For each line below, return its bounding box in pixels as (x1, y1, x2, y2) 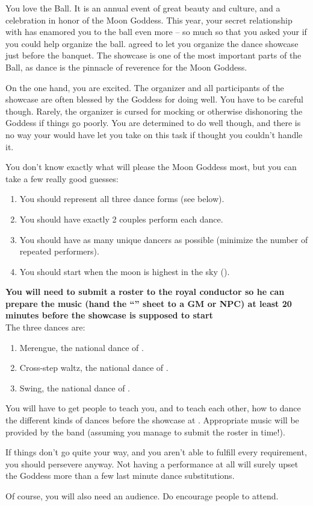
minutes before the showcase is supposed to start (5, 309, 213, 321)
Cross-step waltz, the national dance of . (19, 361, 169, 374)
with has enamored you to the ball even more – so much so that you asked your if (5, 25, 307, 38)
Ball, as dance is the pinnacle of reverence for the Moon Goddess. (5, 60, 247, 73)
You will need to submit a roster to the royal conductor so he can (5, 285, 285, 298)
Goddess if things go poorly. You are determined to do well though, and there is (5, 116, 301, 129)
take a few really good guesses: (5, 172, 119, 185)
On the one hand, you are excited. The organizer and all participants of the (5, 81, 284, 93)
